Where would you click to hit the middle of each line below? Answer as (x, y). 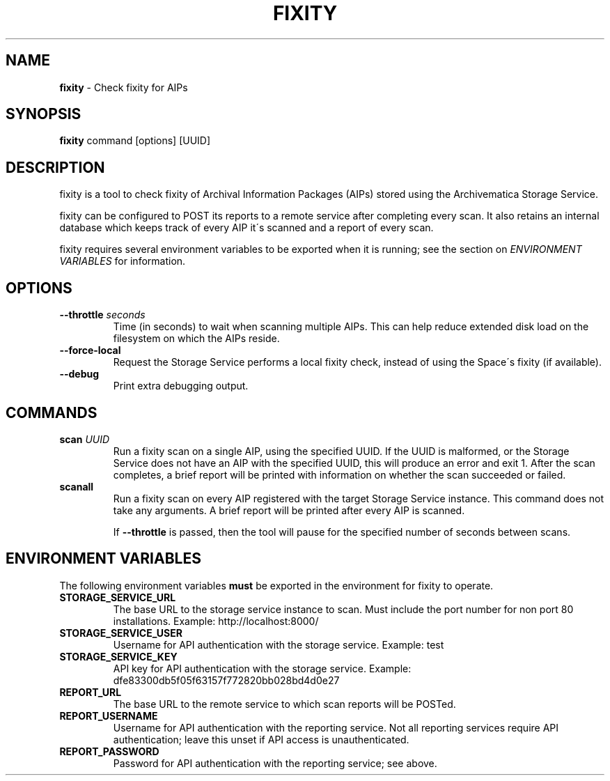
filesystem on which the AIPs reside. (196, 339)
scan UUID (85, 439)
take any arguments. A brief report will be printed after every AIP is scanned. (289, 510)
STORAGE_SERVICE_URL (118, 597)
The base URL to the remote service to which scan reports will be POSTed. (284, 704)
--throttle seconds (102, 315)
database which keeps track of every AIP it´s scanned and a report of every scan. (247, 228)
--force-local (90, 350)
